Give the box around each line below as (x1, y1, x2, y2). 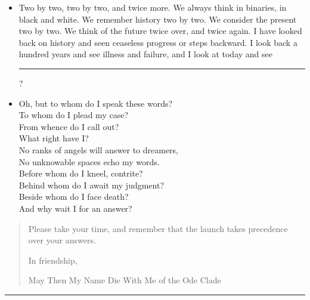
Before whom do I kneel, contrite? (18, 167, 143, 180)
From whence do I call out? (18, 120, 119, 132)
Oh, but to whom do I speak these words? (18, 97, 173, 109)
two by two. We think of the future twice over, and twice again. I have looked (18, 24, 302, 37)
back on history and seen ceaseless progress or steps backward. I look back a (18, 36, 297, 48)
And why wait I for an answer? (18, 202, 132, 214)
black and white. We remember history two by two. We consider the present (18, 13, 297, 25)
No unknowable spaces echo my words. (18, 155, 160, 168)
